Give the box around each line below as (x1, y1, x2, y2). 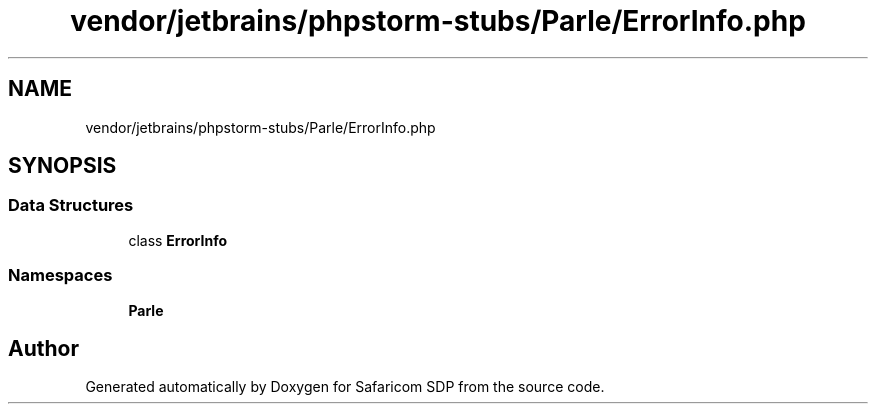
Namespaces (8, 265, 113, 286)
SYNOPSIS (8, 153, 117, 179)
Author (8, 335, 79, 361)
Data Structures (8, 195, 134, 216)
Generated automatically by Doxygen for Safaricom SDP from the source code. (85, 378, 605, 396)
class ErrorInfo (128, 231, 228, 249)
